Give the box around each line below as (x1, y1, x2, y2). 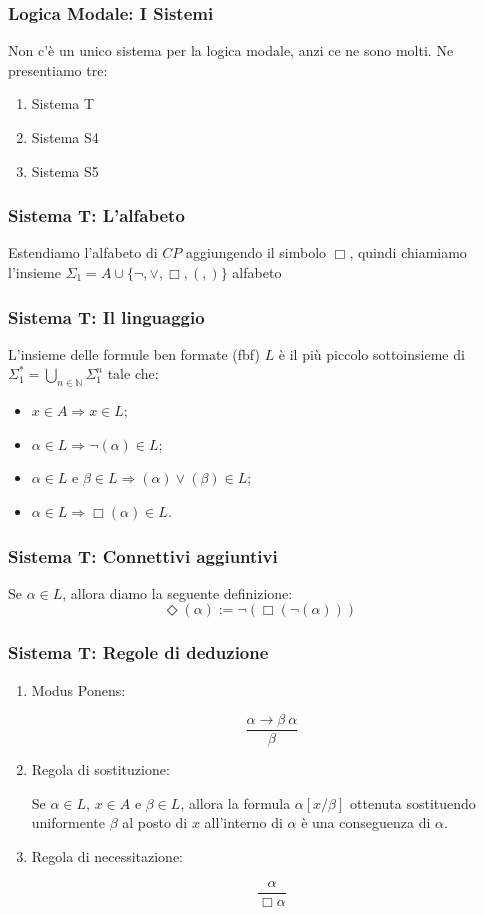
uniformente (31, 812, 105, 833)
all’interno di (204, 812, 283, 833)
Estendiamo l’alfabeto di (8, 242, 158, 263)
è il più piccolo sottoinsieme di (278, 343, 465, 364)
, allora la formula (180, 792, 291, 813)
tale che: (107, 363, 159, 384)
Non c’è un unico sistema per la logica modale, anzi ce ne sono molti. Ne (8, 40, 454, 61)
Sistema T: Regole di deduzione (8, 640, 269, 665)
